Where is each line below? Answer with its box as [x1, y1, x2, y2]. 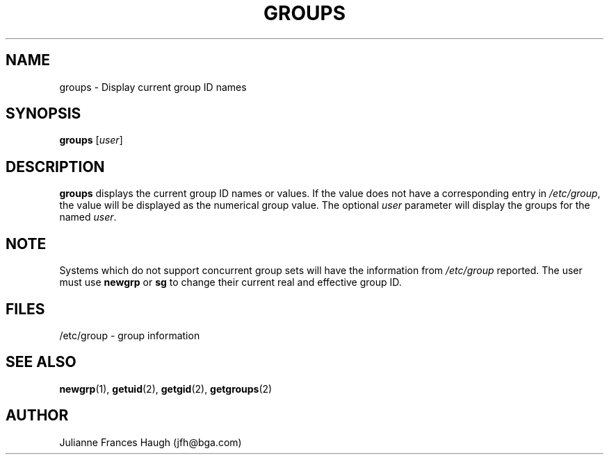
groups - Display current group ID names [59, 80, 247, 93]
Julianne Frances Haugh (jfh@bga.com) [59, 436, 242, 448]
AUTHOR [6, 407, 69, 425]
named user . [59, 211, 117, 223]
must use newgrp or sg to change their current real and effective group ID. [59, 276, 402, 289]
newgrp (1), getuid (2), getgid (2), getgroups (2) [59, 382, 273, 395]
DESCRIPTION [6, 157, 105, 176]
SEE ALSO [6, 353, 76, 371]
